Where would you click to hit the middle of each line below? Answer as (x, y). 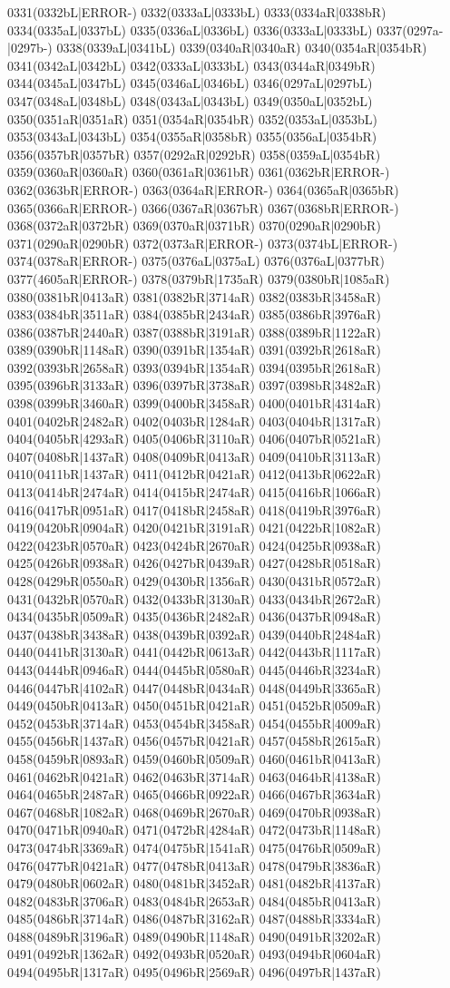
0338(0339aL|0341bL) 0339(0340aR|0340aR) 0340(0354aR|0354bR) (242, 48)
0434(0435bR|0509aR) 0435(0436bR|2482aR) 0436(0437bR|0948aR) (194, 616)
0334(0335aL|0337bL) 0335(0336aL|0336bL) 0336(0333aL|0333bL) (190, 29)
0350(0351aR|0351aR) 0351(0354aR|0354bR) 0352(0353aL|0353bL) (192, 118)
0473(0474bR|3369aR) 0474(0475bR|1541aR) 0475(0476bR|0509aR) (194, 847)
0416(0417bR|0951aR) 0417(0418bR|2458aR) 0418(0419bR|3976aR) (194, 509)
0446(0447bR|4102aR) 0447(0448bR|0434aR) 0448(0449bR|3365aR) (194, 687)
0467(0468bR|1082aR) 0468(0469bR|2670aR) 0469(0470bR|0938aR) (194, 812)
